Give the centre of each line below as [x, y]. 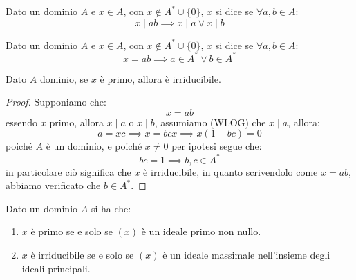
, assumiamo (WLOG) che [210, 122]
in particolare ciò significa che [68, 171]
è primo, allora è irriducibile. [160, 78]
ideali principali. [56, 268]
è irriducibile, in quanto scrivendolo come [231, 171]
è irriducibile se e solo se [82, 254]
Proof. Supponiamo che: [56, 102]
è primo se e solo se [72, 231]
